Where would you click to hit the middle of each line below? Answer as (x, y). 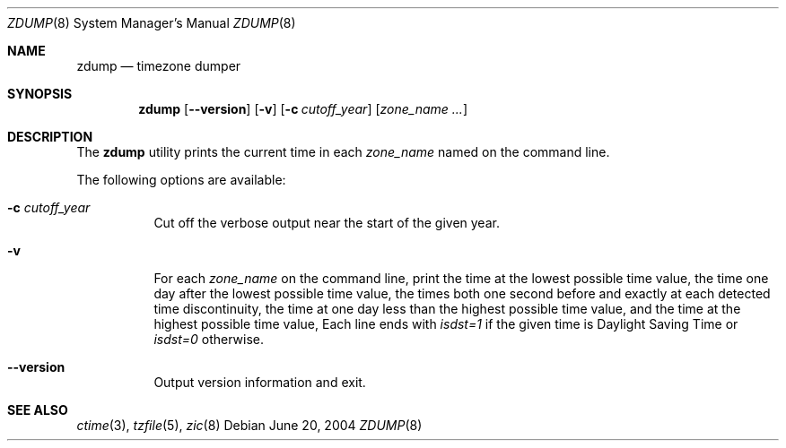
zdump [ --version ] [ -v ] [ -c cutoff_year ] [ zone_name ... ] (303, 109)
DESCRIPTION (50, 137)
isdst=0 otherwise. (209, 339)
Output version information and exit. (260, 382)
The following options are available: (181, 180)
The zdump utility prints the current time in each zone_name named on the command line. (343, 152)
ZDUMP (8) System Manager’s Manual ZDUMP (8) (152, 23)
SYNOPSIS (40, 94)
